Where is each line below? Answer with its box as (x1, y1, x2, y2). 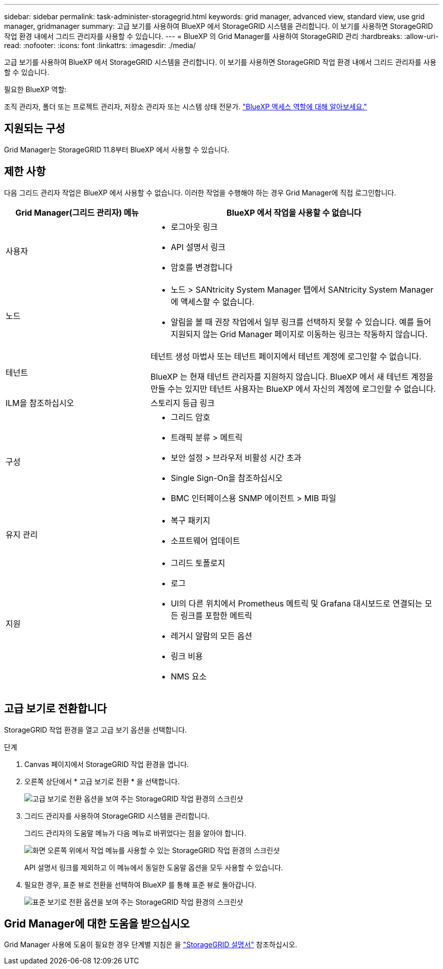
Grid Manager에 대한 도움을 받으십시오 (4, 917, 190, 930)
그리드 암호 (170, 412, 210, 422)
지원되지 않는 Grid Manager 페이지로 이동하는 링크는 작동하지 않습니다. (170, 329, 428, 339)
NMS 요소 (170, 671, 207, 681)
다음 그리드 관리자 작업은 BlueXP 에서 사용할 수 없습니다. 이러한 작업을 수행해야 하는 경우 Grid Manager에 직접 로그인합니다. (4, 188, 396, 197)
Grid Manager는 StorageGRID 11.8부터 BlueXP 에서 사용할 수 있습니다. (4, 145, 230, 154)
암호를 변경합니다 (170, 262, 233, 272)
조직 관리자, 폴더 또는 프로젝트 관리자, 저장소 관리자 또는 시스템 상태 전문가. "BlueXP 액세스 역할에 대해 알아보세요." (4, 102, 367, 111)
